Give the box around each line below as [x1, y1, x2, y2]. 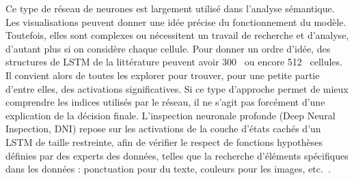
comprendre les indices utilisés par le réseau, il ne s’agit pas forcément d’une [5, 95, 325, 109]
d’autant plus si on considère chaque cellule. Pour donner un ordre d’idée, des [5, 41, 331, 55]
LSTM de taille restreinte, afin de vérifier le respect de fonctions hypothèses [5, 134, 323, 149]
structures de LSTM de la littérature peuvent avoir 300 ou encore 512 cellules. [5, 55, 342, 69]
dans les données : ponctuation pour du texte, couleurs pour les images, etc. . [5, 162, 331, 176]
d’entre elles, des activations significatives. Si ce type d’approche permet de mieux [5, 81, 349, 95]
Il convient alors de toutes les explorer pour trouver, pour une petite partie [5, 67, 320, 82]
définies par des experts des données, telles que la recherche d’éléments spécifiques [5, 148, 349, 162]
